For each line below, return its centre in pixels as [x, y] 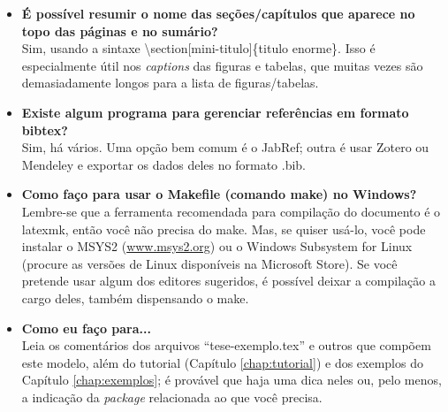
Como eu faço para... [86, 328]
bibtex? [45, 130]
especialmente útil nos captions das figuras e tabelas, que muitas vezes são [222, 65]
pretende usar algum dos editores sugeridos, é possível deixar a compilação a [228, 281]
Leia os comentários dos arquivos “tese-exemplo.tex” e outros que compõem [226, 345]
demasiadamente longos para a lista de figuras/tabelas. [170, 83]
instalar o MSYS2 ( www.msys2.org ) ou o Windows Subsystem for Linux [217, 246]
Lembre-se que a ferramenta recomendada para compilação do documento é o [231, 211]
